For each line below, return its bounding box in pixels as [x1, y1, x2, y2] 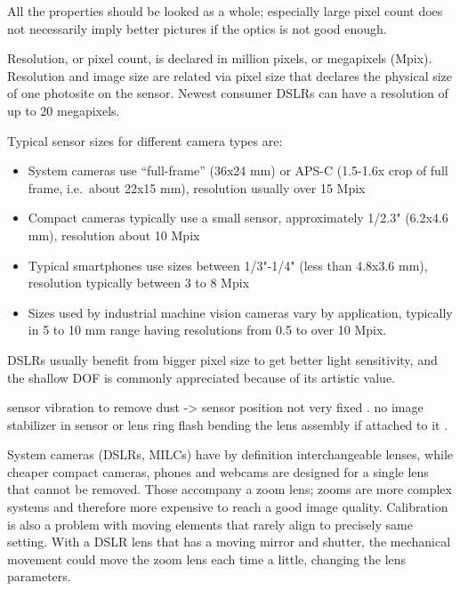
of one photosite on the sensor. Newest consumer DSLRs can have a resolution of [7, 84, 448, 102]
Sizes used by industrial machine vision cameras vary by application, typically [28, 303, 453, 321]
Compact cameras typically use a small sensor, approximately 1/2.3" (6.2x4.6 [28, 208, 448, 227]
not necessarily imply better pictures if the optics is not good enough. [7, 19, 387, 37]
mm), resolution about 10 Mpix [28, 225, 200, 244]
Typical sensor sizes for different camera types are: [7, 131, 283, 150]
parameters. [7, 567, 71, 586]
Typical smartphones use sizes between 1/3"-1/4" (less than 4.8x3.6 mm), [28, 255, 428, 274]
